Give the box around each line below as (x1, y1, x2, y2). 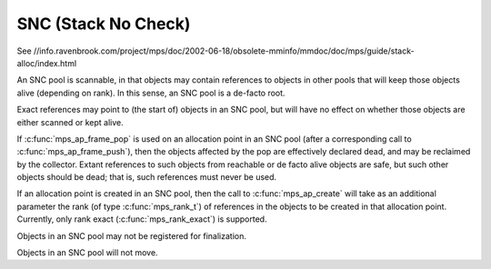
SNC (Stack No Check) (16, 14, 191, 34)
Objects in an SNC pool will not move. (16, 247, 158, 258)
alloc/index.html (16, 57, 77, 68)
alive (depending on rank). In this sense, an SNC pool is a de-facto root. (16, 87, 286, 98)
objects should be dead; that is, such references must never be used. (16, 172, 277, 183)
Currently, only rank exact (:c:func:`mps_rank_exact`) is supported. (16, 214, 267, 224)
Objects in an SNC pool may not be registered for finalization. (16, 230, 247, 241)
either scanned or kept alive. (16, 116, 125, 127)
